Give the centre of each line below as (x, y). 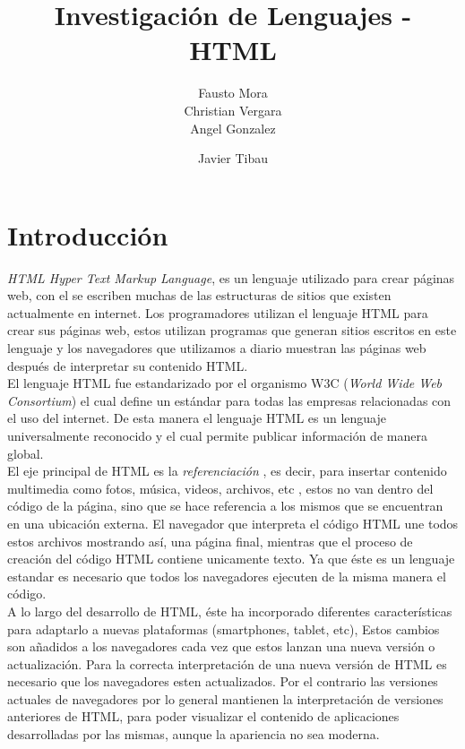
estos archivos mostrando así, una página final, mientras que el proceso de (210, 541)
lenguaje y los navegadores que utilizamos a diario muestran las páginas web (217, 348)
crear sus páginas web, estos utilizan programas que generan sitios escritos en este (232, 330)
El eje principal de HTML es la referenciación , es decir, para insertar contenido (227, 471)
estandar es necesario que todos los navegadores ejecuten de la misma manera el (227, 576)
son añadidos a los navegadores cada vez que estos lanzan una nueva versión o (221, 646)
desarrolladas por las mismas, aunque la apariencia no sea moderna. (194, 734)
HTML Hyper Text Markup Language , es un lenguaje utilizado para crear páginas (231, 277)
